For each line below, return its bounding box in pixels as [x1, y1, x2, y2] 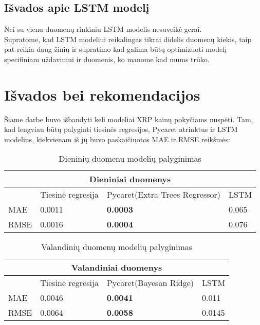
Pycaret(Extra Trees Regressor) [106, 188, 220, 201]
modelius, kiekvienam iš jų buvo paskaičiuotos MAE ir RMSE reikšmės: [4, 133, 230, 144]
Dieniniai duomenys [89, 173, 171, 185]
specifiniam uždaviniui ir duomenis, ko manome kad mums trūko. [4, 53, 210, 64]
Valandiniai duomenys [71, 261, 162, 274]
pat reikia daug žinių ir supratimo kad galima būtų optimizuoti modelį [4, 44, 227, 54]
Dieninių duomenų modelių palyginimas [59, 152, 201, 165]
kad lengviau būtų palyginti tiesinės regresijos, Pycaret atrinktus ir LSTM [4, 124, 238, 135]
